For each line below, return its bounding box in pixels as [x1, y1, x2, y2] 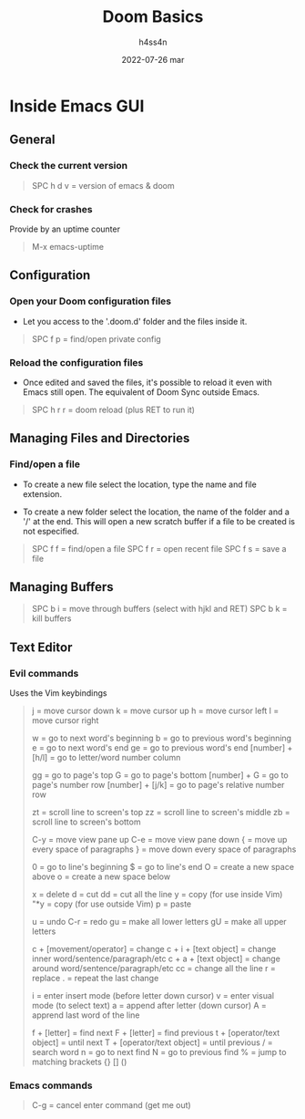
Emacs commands [9, 1079, 93, 1092]
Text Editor [9, 639, 73, 655]
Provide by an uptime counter [9, 223, 121, 234]
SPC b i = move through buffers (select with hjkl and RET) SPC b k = [31, 604, 289, 615]
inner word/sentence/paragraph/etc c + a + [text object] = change [31, 953, 280, 964]
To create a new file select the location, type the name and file [22, 479, 257, 490]
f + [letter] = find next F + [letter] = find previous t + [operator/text [31, 1028, 280, 1039]
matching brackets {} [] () [31, 1056, 127, 1068]
